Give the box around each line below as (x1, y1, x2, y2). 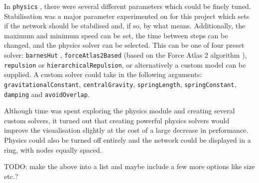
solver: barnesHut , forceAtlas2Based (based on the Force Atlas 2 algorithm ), (4, 50, 247, 60)
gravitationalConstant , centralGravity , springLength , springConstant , (4, 79, 237, 89)
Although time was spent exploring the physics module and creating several (4, 105, 235, 116)
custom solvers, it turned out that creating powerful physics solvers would (4, 115, 230, 125)
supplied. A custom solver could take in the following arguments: (4, 69, 202, 80)
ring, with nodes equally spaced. (4, 144, 102, 155)
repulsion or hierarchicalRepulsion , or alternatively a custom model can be (4, 59, 246, 70)
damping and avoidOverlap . (4, 89, 90, 99)
